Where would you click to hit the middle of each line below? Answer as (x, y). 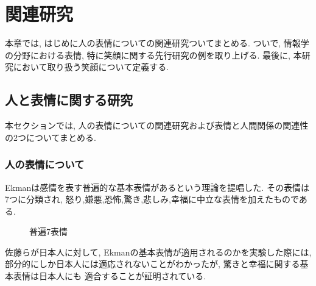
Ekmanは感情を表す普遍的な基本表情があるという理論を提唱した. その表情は (157, 187)
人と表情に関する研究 (69, 100)
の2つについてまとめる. (51, 137)
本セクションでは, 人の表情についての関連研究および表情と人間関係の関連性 (157, 125)
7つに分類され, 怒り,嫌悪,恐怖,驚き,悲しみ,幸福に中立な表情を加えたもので (152, 199)
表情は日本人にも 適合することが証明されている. (110, 276)
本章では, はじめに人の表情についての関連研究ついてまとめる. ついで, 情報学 (157, 43)
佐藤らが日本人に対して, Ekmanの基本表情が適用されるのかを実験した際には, (158, 252)
